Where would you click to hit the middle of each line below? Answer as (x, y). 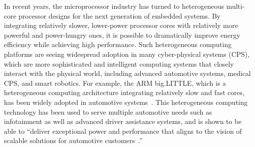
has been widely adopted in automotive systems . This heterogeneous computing (126, 102)
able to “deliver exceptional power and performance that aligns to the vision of (123, 131)
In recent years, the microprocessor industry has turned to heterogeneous (114, 6)
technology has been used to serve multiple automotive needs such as (108, 111)
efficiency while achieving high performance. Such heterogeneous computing (118, 44)
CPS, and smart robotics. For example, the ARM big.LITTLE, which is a (115, 83)
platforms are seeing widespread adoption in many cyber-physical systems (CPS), (127, 54)
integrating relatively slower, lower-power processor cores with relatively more (121, 25)
